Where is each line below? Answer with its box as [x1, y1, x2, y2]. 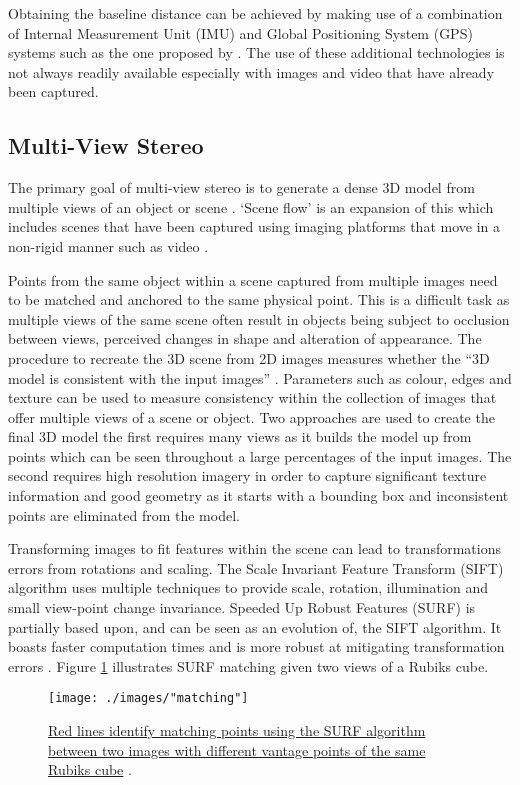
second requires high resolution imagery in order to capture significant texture [8, 465, 487, 486]
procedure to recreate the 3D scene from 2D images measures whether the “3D [8, 347, 490, 368]
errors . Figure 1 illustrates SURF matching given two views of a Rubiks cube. [8, 655, 489, 676]
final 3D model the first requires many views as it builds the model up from [8, 426, 472, 447]
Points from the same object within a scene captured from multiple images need [8, 269, 498, 290]
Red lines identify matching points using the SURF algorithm [48, 720, 426, 741]
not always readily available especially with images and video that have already [8, 61, 495, 82]
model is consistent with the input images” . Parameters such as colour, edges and [8, 367, 512, 388]
